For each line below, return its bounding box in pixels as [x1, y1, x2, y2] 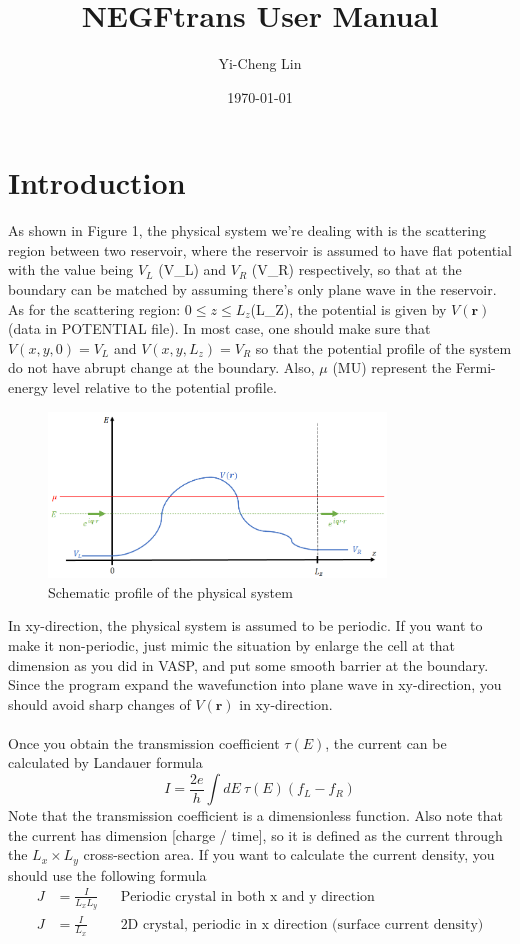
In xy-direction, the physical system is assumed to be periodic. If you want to [8, 615, 483, 636]
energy [8, 377, 49, 397]
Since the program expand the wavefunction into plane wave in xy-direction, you [8, 674, 502, 695]
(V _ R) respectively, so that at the [251, 259, 462, 280]
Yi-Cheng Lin [218, 53, 302, 74]
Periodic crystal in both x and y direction [120, 889, 375, 904]
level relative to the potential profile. [52, 377, 277, 397]
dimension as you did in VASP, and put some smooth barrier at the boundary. [8, 654, 489, 675]
